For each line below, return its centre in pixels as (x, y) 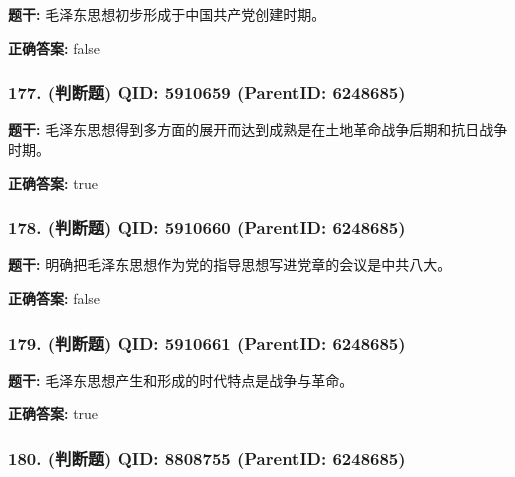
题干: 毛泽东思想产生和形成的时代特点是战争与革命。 (181, 379)
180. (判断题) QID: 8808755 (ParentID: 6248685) (207, 457)
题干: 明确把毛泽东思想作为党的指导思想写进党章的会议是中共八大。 (230, 264)
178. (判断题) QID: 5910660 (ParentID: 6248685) (207, 227)
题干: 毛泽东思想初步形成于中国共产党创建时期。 (167, 14)
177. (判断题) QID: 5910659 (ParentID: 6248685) (207, 92)
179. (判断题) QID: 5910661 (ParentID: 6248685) (207, 342)
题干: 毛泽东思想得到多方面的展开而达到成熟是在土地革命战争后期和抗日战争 (258, 129)
